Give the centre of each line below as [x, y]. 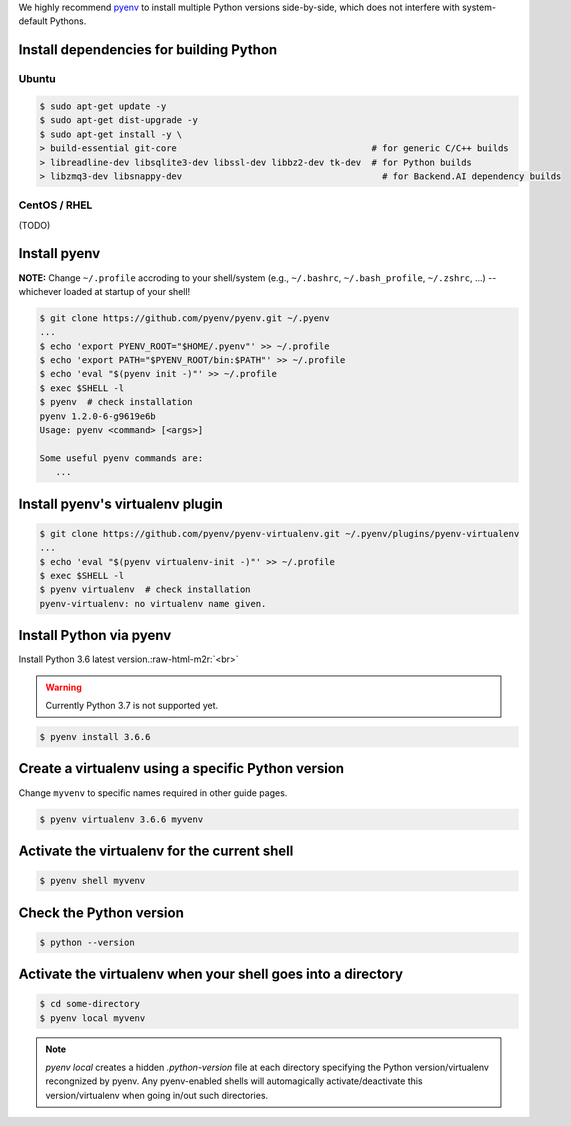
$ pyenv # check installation [116, 402]
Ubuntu [37, 79]
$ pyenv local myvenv [92, 1018]
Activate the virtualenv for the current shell [156, 850]
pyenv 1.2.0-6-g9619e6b [98, 416]
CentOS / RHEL [55, 205]
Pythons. [68, 21]
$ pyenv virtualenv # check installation [145, 589]
